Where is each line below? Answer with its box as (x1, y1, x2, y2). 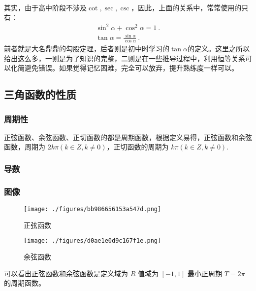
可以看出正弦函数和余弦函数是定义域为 (4, 268, 128, 278)
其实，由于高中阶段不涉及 (4, 2, 87, 12)
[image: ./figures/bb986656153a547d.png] (24, 206, 161, 213)
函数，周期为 (4, 142, 45, 152)
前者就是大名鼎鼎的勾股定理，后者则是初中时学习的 (4, 43, 169, 54)
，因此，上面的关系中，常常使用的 (131, 2, 242, 12)
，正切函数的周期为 (106, 142, 169, 152)
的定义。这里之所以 (187, 43, 250, 54)
